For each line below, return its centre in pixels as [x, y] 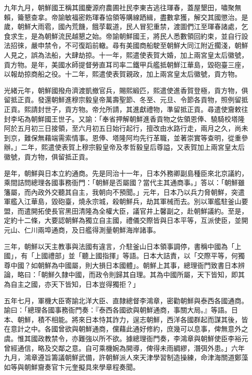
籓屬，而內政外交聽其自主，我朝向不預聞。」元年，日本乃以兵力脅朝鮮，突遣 [124, 192]
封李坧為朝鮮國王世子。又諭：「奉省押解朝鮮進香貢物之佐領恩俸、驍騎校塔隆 [124, 118]
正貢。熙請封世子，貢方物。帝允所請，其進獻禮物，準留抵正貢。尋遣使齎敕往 [126, 109]
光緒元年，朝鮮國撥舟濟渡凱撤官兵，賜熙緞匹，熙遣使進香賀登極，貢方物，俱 [126, 90]
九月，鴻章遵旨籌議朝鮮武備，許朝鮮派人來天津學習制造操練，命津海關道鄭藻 [126, 357]
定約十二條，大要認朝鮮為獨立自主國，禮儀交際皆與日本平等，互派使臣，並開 [126, 220]
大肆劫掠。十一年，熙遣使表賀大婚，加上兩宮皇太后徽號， [156, 55]
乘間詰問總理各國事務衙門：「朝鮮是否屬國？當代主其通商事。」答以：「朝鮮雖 [124, 182]
